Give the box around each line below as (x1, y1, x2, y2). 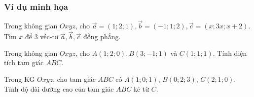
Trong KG (4, 74, 35, 84)
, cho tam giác (53, 74, 96, 84)
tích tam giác (4, 57, 44, 68)
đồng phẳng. (83, 31, 121, 42)
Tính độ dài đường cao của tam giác (4, 83, 114, 94)
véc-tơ (40, 31, 58, 42)
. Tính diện (213, 48, 247, 58)
